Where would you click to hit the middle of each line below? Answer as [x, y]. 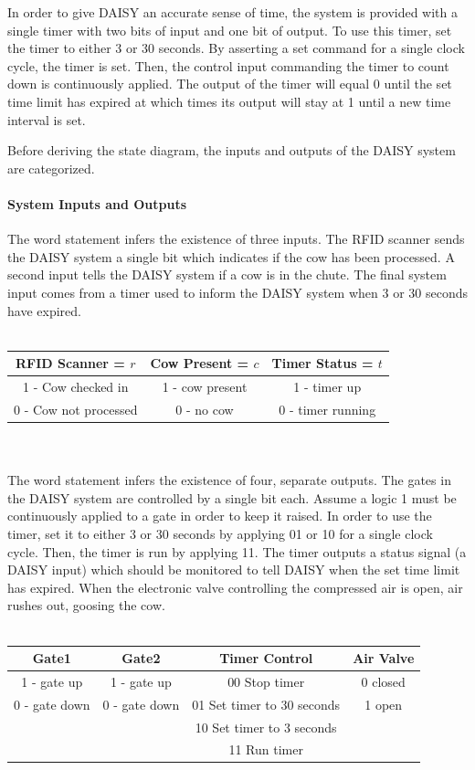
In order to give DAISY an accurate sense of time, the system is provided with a [233, 12]
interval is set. [47, 119]
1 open [384, 704]
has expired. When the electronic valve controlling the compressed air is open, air [235, 587]
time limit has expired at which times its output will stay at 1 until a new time [229, 101]
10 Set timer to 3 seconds [266, 727]
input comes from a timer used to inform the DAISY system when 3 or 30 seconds [237, 292]
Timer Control [266, 658]
